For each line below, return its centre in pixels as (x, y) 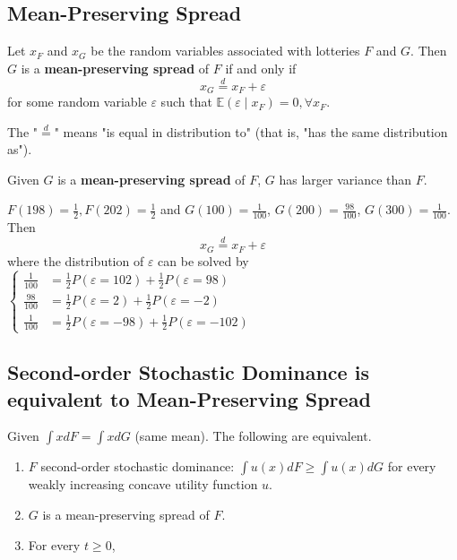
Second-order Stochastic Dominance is (188, 372)
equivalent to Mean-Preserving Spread (189, 398)
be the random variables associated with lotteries (225, 51)
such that (186, 102)
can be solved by (203, 260)
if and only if (261, 68)
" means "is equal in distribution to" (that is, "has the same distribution (251, 131)
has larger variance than (345, 179)
